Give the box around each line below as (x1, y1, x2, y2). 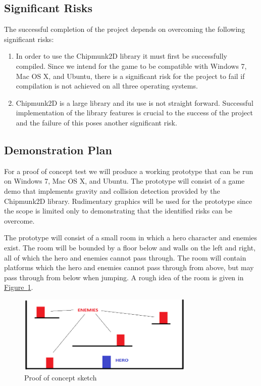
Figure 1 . (4, 282, 33, 292)
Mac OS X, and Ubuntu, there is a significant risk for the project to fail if (16, 70, 245, 81)
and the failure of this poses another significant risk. (16, 117, 177, 127)
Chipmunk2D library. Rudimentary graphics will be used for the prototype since (4, 195, 252, 206)
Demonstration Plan (4, 142, 112, 157)
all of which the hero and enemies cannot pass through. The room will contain (4, 252, 246, 263)
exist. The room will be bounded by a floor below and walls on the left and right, (4, 242, 256, 252)
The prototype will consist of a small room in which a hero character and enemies (4, 232, 257, 243)
